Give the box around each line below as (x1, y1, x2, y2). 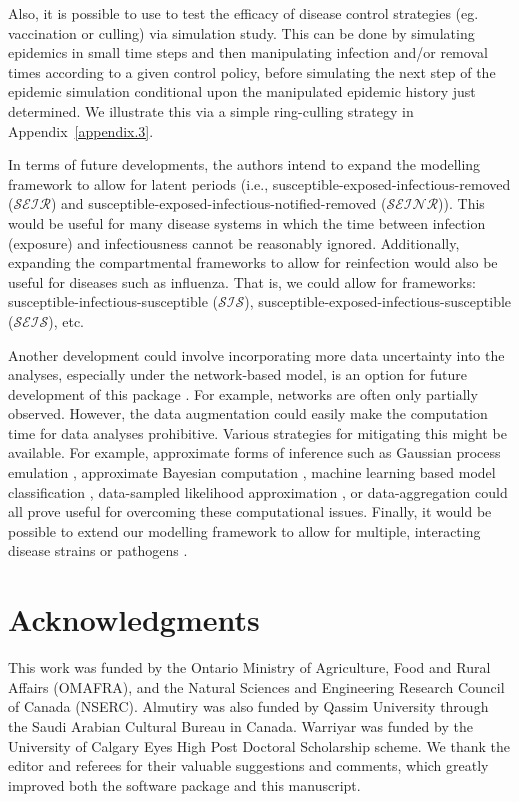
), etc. (48, 310, 85, 331)
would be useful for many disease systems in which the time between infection (8, 212, 486, 233)
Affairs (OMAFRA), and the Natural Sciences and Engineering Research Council (8, 676, 505, 697)
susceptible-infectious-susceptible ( (8, 291, 218, 312)
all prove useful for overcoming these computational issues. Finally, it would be (8, 501, 492, 522)
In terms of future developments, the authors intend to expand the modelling (8, 154, 481, 175)
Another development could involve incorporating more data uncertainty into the (8, 344, 505, 365)
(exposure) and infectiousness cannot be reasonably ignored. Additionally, (8, 232, 460, 253)
